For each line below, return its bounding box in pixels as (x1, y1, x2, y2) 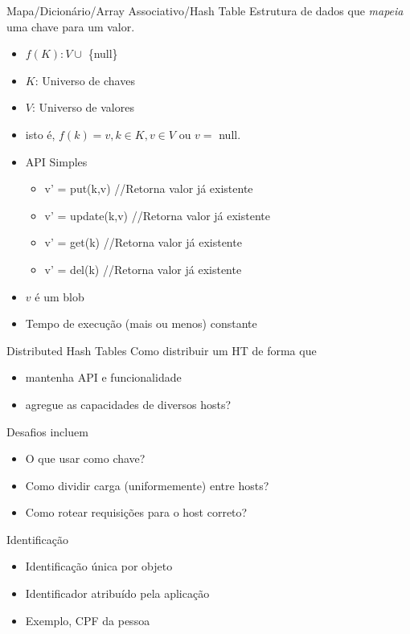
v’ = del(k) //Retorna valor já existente (44, 260, 242, 277)
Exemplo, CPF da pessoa (25, 612, 150, 628)
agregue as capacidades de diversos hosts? (25, 395, 232, 412)
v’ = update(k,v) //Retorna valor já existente (44, 207, 270, 223)
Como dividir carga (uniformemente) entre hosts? (25, 477, 269, 493)
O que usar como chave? (25, 450, 146, 467)
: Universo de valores (31, 99, 134, 116)
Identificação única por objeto (25, 558, 173, 575)
